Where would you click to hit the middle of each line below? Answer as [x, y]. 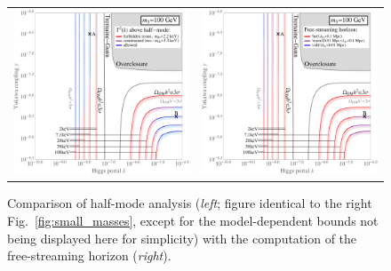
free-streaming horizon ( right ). [89, 255]
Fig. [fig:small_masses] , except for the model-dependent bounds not [193, 221]
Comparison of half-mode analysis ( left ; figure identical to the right [190, 203]
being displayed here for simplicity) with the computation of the [182, 238]
